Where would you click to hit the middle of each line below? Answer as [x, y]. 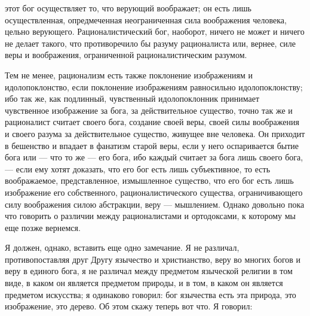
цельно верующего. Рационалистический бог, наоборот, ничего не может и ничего [155, 31]
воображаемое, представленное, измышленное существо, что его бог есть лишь [149, 180]
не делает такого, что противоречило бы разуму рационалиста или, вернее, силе [151, 43]
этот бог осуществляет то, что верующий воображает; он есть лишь [128, 8]
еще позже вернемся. [43, 227]
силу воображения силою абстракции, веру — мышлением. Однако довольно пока [155, 204]
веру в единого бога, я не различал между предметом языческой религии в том [149, 271]
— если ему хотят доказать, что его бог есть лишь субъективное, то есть [138, 168]
